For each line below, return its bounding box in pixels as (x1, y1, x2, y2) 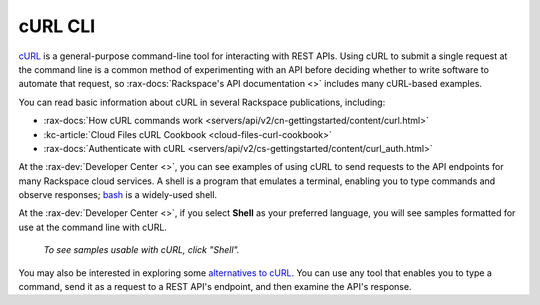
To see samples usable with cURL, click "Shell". (43, 244, 240, 256)
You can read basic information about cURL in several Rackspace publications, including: (18, 96, 386, 108)
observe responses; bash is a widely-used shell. (18, 189, 218, 201)
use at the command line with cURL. (18, 221, 167, 233)
